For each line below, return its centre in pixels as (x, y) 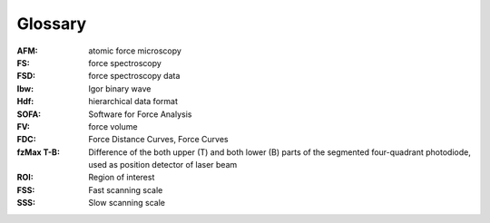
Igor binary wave (120, 88)
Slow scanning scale (127, 203)
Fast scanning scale (126, 189)
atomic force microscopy (135, 51)
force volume (113, 126)
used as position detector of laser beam (163, 165)
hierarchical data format (133, 102)
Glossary (52, 24)
